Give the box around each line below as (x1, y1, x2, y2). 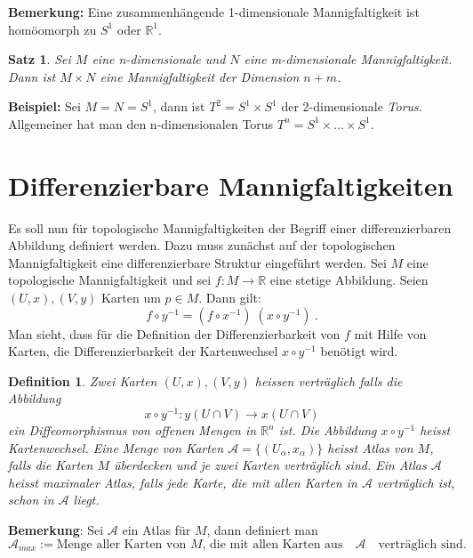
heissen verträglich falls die (254, 371, 403, 390)
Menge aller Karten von (56, 538, 187, 551)
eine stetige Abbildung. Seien (269, 271, 429, 289)
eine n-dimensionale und (92, 50, 226, 69)
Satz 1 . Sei (8, 50, 71, 69)
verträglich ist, (376, 473, 455, 491)
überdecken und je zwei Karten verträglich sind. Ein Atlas (114, 456, 427, 474)
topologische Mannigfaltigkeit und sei (8, 271, 212, 289)
